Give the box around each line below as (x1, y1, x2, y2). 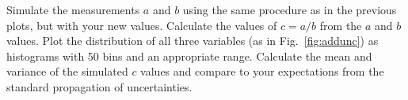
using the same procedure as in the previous (182, 2, 397, 17)
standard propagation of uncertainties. (6, 78, 193, 94)
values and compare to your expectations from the (140, 63, 384, 80)
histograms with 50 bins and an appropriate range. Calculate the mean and (6, 47, 372, 64)
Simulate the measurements (6, 2, 140, 17)
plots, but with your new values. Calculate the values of (6, 17, 277, 33)
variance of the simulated (6, 63, 128, 80)
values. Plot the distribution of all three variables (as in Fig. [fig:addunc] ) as (6, 32, 379, 49)
